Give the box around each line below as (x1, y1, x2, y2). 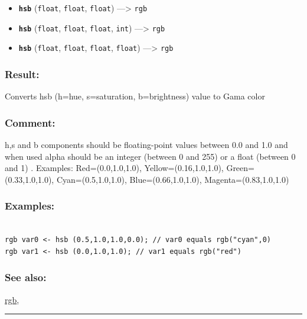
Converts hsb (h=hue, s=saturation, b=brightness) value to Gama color (5, 90, 265, 102)
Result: (5, 66, 40, 81)
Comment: (5, 115, 55, 130)
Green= (226, 162, 254, 174)
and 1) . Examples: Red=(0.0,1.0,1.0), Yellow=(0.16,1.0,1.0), (5, 162, 224, 174)
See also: (5, 270, 47, 285)
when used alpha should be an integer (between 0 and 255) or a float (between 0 (5, 150, 296, 162)
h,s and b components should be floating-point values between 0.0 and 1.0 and (5, 138, 288, 150)
